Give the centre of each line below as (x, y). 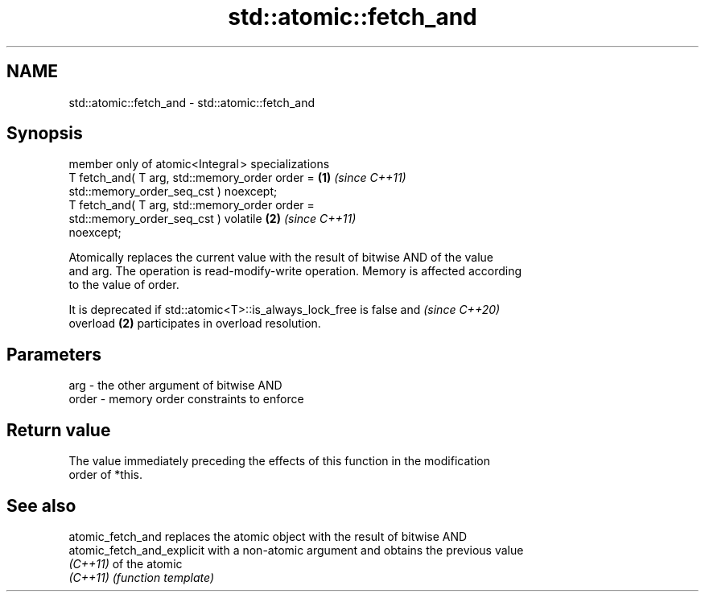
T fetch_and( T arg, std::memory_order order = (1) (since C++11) (237, 178)
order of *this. (105, 475)
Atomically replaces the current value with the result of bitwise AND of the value (281, 258)
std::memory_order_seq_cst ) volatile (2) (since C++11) (212, 219)
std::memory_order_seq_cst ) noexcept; (173, 192)
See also (41, 505)
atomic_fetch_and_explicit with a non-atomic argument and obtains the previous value (296, 550)
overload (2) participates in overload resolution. (195, 324)
